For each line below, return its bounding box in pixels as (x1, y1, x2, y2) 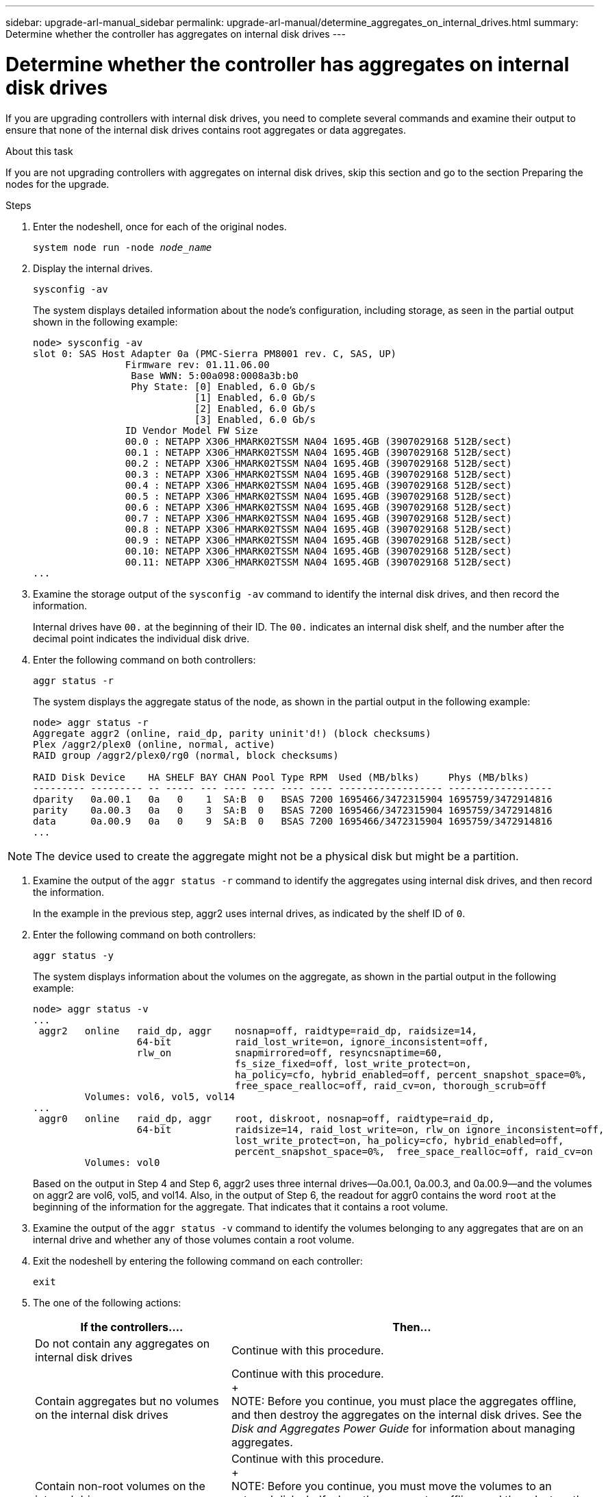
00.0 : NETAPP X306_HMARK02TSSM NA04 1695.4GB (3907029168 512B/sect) (125, 435, 512, 447)
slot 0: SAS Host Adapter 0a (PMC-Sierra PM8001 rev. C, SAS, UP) (33, 348, 397, 359)
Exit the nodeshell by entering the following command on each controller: (33, 1254, 363, 1267)
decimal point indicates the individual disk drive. (33, 632, 250, 644)
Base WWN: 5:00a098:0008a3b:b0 (131, 369, 299, 381)
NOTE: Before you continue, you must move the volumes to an (231, 1478, 552, 1493)
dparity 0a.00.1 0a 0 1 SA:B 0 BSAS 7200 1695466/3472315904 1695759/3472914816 (33, 793, 553, 805)
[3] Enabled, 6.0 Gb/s (194, 413, 316, 425)
